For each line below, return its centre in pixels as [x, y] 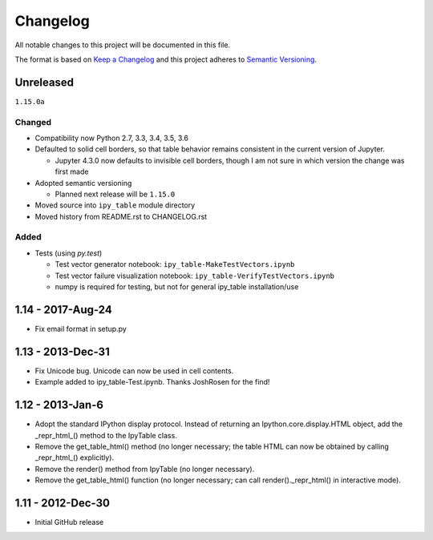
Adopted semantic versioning [83, 183]
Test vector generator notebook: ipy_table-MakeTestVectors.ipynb [175, 264]
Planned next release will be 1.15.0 [115, 194]
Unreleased [45, 82]
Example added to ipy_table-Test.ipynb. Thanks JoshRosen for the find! [152, 382]
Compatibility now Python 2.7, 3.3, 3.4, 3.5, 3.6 [111, 138]
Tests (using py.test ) [69, 253]
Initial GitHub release [69, 522]
